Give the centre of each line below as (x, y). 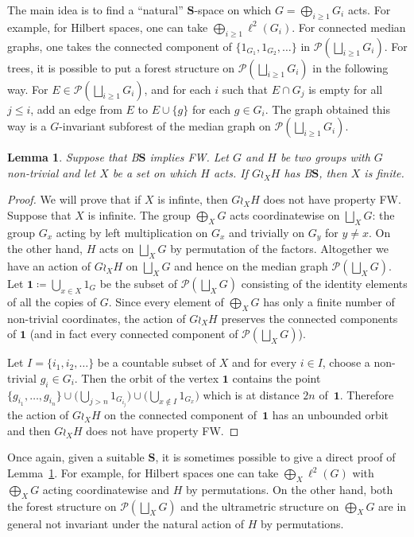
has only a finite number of (329, 301)
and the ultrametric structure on (260, 506)
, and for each (178, 89)
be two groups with (325, 157)
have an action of (49, 266)
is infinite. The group (139, 214)
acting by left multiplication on (132, 232)
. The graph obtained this (328, 109)
